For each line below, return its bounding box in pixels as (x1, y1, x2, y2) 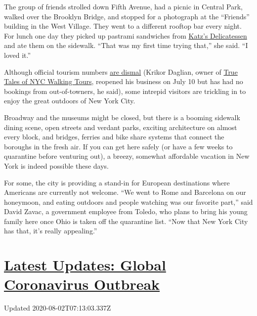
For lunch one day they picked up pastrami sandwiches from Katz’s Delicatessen (4, 30, 247, 41)
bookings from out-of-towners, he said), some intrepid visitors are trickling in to (4, 86, 246, 96)
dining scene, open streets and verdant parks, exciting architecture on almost (4, 122, 237, 132)
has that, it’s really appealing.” (4, 226, 97, 236)
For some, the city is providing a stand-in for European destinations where (4, 177, 230, 187)
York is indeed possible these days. (4, 160, 109, 171)
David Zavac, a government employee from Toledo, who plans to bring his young (4, 206, 248, 217)
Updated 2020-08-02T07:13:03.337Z (4, 303, 111, 313)
